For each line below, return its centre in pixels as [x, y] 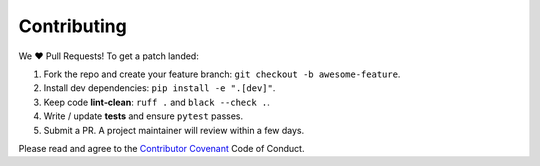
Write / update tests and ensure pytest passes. [143, 116]
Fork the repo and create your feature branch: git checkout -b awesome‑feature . [222, 74]
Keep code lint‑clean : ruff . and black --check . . [156, 102]
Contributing [72, 26]
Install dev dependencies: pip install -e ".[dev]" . [159, 88]
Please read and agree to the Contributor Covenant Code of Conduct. [161, 148]
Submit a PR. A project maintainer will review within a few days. [174, 130]
